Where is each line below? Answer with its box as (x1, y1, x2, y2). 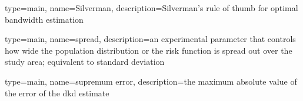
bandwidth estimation (5, 13, 84, 25)
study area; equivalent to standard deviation (5, 55, 165, 68)
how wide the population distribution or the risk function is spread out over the (5, 44, 292, 56)
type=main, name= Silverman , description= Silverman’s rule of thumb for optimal (5, 2, 298, 13)
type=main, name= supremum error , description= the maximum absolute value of (5, 75, 297, 87)
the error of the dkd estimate (5, 86, 109, 99)
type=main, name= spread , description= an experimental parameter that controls (5, 33, 296, 45)
